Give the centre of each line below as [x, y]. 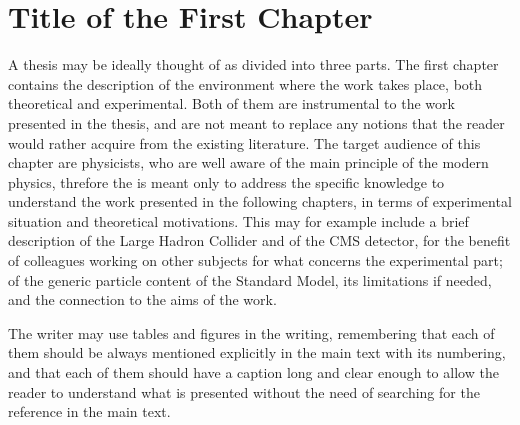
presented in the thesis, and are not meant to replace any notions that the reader [256, 122]
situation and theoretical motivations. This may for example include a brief [238, 220]
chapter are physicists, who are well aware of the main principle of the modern [248, 162]
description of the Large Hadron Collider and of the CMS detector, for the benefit [259, 240]
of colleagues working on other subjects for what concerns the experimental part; [255, 260]
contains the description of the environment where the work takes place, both [245, 83]
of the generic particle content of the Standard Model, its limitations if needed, [250, 279]
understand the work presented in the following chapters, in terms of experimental [260, 201]
